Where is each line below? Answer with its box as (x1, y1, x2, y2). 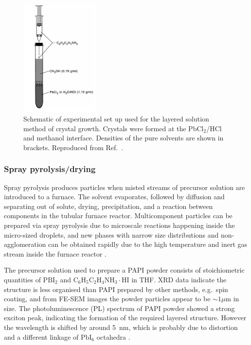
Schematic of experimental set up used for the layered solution (23, 114, 209, 124)
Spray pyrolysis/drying (4, 163, 96, 175)
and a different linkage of (4, 331, 79, 342)
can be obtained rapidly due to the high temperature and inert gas (48, 239, 248, 249)
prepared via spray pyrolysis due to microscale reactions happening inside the (4, 220, 235, 230)
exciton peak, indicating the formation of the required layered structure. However (4, 312, 247, 323)
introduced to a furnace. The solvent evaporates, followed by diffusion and (4, 191, 225, 202)
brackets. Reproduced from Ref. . (23, 142, 124, 152)
